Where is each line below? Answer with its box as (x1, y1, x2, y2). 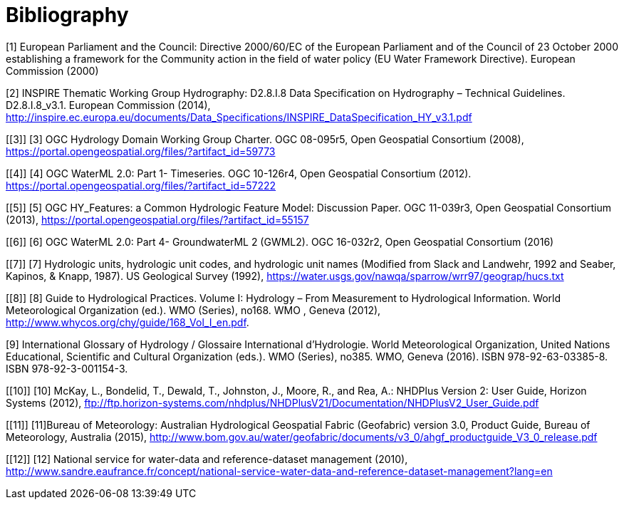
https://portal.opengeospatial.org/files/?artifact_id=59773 (6, 145, 276, 157)
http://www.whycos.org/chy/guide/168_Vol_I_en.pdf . (6, 316, 249, 328)
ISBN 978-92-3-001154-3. (6, 362, 128, 375)
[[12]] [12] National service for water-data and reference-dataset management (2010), (6, 452, 408, 465)
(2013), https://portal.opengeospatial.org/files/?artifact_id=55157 (6, 213, 309, 226)
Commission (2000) (6, 64, 99, 77)
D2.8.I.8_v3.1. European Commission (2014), (6, 98, 211, 111)
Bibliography (6, 3, 129, 27)
